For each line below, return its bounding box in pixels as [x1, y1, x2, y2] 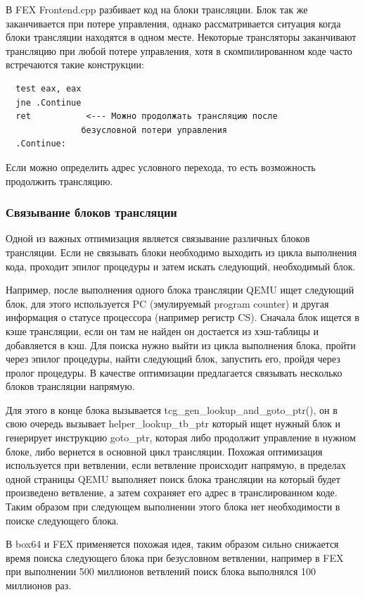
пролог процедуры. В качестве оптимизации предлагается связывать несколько [6, 365, 342, 379]
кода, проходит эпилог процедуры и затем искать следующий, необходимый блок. [6, 258, 356, 273]
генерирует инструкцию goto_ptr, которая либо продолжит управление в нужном [6, 430, 356, 445]
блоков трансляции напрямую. [6, 379, 135, 394]
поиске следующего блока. [6, 513, 119, 527]
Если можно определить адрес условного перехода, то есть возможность [6, 159, 316, 174]
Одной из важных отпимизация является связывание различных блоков [6, 231, 310, 246]
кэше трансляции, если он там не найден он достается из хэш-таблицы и [6, 323, 319, 338]
